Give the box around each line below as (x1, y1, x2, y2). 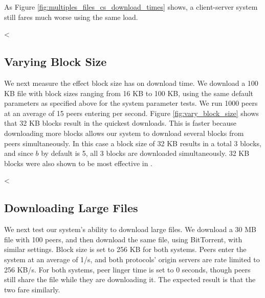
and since (4, 148, 33, 158)
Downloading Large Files (4, 200, 138, 216)
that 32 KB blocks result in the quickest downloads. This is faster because (4, 118, 236, 128)
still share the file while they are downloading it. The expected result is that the (4, 274, 256, 285)
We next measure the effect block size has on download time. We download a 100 (4, 77, 258, 88)
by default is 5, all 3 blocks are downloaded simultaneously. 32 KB (41, 148, 250, 158)
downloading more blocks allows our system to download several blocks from (4, 127, 244, 138)
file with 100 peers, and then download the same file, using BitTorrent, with (4, 234, 242, 244)
